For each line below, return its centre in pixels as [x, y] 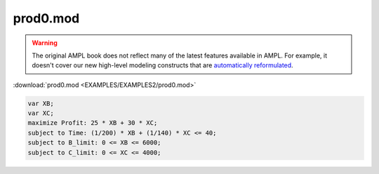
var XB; [41, 103]
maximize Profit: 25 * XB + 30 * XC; [93, 123]
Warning [45, 43]
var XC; [41, 113]
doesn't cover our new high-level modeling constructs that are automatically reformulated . [163, 65]
